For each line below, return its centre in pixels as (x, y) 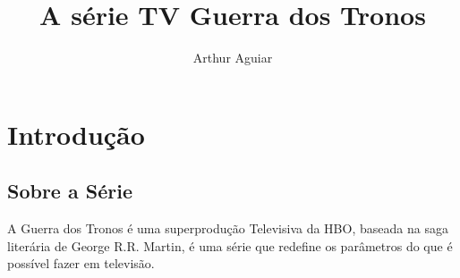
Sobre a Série (70, 191)
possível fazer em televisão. (81, 263)
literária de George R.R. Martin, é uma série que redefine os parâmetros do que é (230, 245)
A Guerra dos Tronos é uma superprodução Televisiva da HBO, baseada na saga (228, 228)
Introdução (76, 134)
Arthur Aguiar (233, 58)
